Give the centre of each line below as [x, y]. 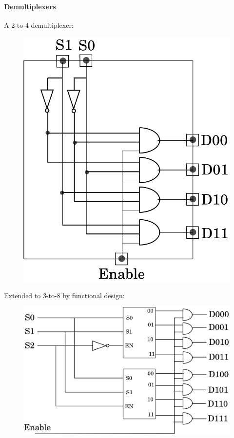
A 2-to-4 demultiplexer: [39, 25]
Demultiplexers [30, 6]
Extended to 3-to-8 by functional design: [64, 295]
